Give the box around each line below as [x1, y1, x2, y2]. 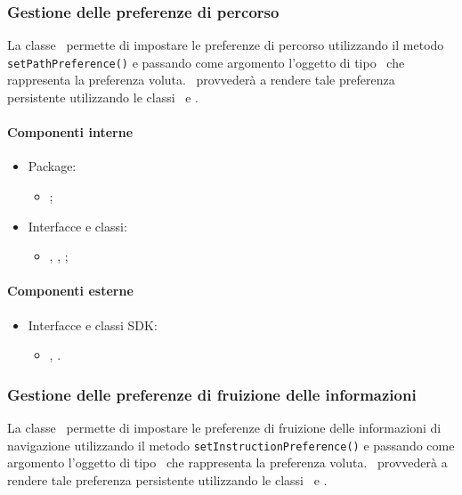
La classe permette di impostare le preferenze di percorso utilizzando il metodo [7, 36, 444, 54]
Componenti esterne [7, 281, 134, 300]
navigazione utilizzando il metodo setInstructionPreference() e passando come [7, 435, 455, 454]
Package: [28, 157, 77, 175]
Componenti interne [7, 123, 134, 142]
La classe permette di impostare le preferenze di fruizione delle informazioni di [7, 418, 442, 437]
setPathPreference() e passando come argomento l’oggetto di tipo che [7, 53, 405, 71]
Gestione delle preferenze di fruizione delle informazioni [7, 383, 417, 405]
